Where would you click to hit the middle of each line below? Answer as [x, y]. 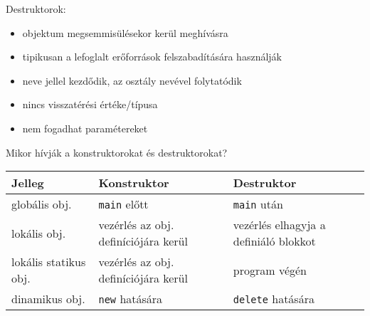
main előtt [123, 204]
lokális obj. [39, 233]
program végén [270, 270]
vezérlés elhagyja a [279, 225]
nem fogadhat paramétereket [85, 128]
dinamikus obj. [48, 299]
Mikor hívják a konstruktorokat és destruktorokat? [117, 152]
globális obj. [42, 204]
